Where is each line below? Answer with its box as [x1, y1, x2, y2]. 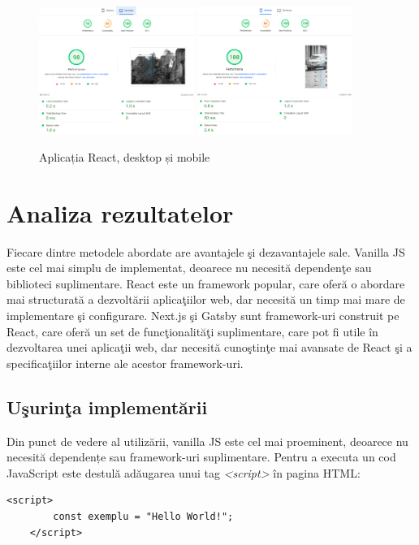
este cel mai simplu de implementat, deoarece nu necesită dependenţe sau [6, 259, 372, 276]
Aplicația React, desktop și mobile [39, 148, 210, 165]
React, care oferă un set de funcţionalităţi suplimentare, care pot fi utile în [6, 322, 378, 340]
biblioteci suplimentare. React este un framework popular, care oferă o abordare [6, 275, 405, 292]
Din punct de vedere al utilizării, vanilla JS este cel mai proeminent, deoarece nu [6, 432, 408, 449]
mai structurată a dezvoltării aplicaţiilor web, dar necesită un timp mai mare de [6, 291, 405, 308]
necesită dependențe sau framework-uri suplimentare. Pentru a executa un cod [6, 448, 396, 465]
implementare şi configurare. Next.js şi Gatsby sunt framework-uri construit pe [6, 306, 400, 323]
